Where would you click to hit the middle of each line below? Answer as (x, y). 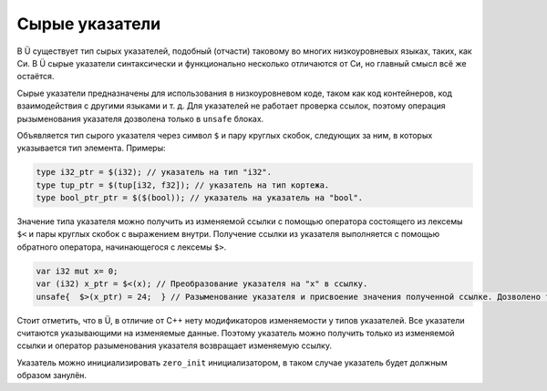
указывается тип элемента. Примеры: (91, 148)
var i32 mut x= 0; (77, 271)
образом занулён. (52, 376)
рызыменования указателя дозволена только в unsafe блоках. (140, 118)
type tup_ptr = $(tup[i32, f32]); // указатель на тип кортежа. (183, 185)
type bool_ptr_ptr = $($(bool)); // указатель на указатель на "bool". (200, 198)
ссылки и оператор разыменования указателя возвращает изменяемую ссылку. (175, 345)
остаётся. (36, 77)
